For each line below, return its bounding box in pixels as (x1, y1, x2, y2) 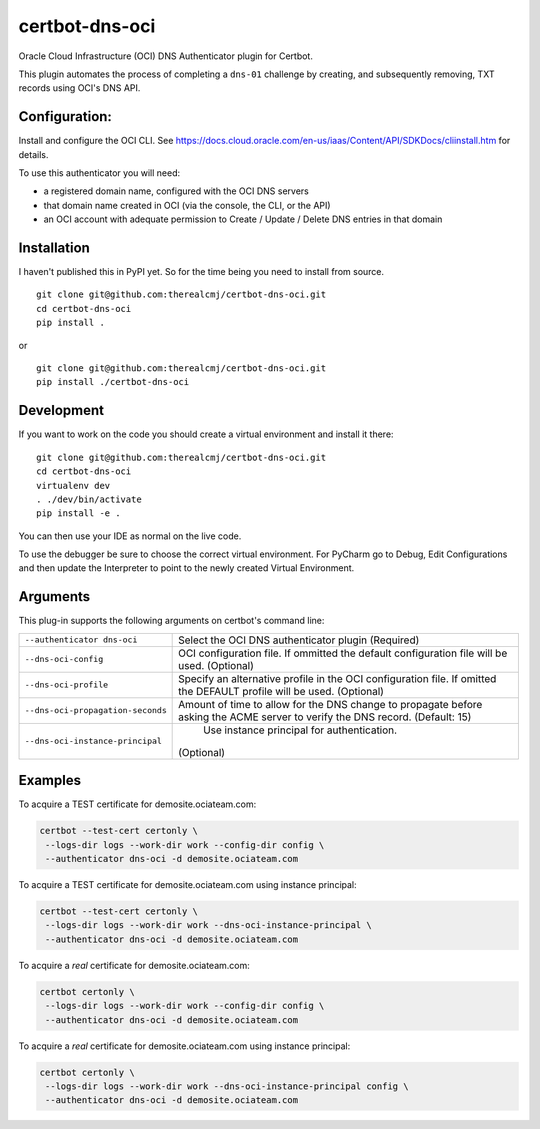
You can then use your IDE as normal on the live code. (18, 530, 242, 542)
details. (18, 148, 49, 160)
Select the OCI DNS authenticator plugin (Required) (178, 633, 420, 647)
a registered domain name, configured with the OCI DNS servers (43, 185, 309, 197)
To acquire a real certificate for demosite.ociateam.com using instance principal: (18, 1040, 351, 1052)
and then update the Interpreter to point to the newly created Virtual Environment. (18, 562, 355, 574)
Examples (18, 772, 82, 789)
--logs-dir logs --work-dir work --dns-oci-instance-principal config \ (45, 1080, 409, 1092)
